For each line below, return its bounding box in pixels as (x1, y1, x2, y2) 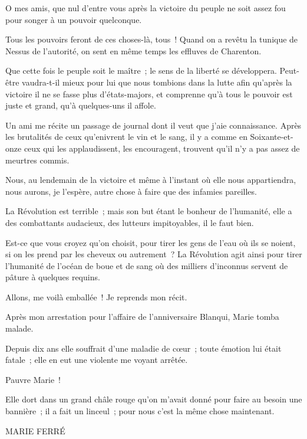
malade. (5, 322, 34, 335)
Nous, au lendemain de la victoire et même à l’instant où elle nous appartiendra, (5, 173, 296, 186)
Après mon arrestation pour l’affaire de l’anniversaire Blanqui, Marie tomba (5, 310, 279, 323)
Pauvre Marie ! (5, 373, 61, 385)
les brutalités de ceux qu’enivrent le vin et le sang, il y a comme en (5, 130, 247, 143)
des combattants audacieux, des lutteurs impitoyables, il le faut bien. (5, 216, 254, 228)
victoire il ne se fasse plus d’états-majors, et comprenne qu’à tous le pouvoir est (5, 87, 293, 100)
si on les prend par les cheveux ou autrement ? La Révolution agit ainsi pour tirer (5, 248, 302, 260)
